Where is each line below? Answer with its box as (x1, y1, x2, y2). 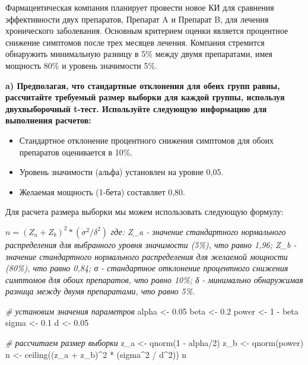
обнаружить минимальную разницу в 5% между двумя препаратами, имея (5, 47, 272, 60)
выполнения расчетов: (5, 114, 91, 126)
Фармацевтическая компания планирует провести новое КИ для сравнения (5, 1, 274, 13)
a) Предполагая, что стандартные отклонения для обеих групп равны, (5, 79, 280, 91)
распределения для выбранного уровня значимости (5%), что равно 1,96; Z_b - (5, 238, 297, 250)
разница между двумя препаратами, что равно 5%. (5, 285, 195, 297)
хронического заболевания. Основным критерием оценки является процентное (5, 24, 288, 37)
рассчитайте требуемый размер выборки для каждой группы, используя (5, 91, 285, 103)
